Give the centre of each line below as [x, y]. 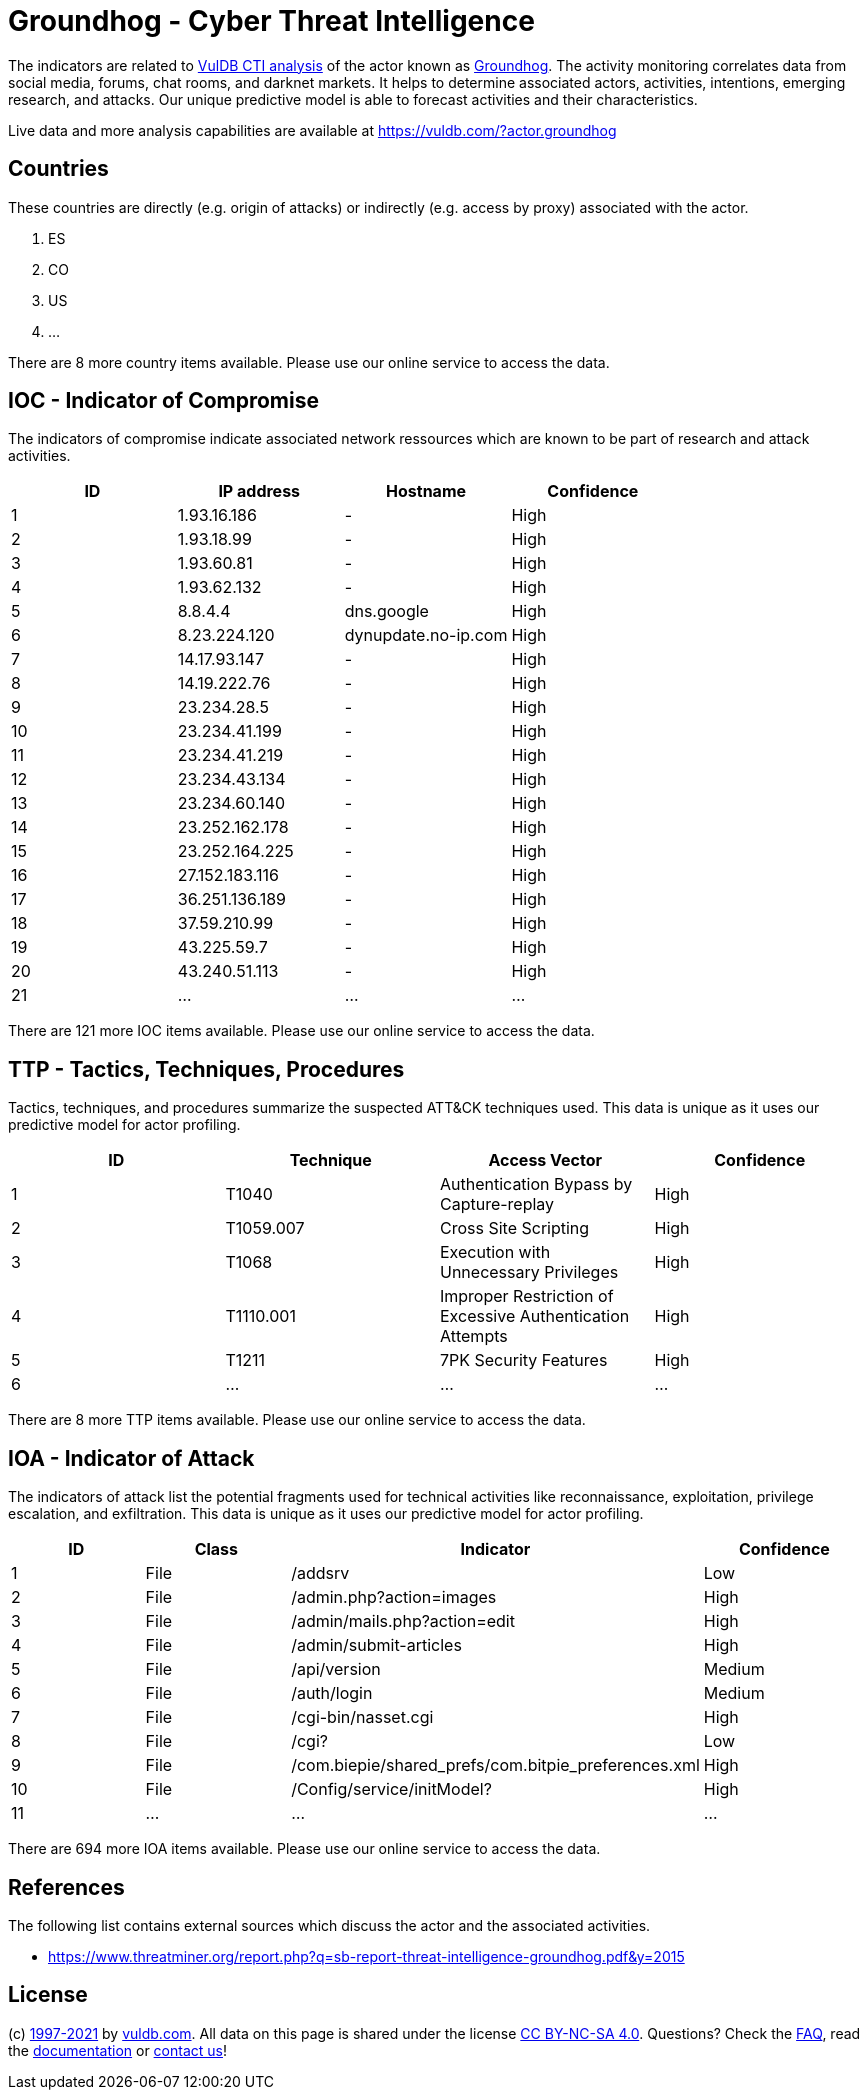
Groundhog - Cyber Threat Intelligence [271, 21]
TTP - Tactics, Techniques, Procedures [206, 1069]
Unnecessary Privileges [529, 1272]
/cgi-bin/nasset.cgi [362, 1717]
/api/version [336, 1669]
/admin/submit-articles [376, 1645]
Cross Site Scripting [515, 1228]
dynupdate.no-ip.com [426, 635]
